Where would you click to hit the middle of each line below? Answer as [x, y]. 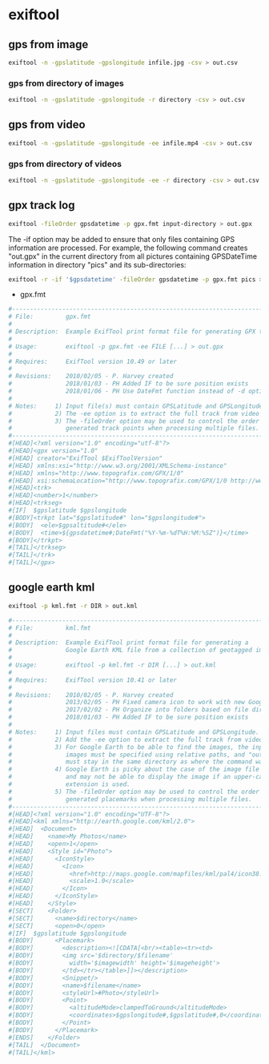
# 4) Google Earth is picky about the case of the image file [134, 770]
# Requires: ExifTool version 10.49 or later [93, 361]
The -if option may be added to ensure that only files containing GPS [122, 239]
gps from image [48, 44]
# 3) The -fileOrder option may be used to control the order [134, 421]
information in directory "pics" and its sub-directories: [97, 264]
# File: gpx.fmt [50, 317]
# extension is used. [69, 784]
